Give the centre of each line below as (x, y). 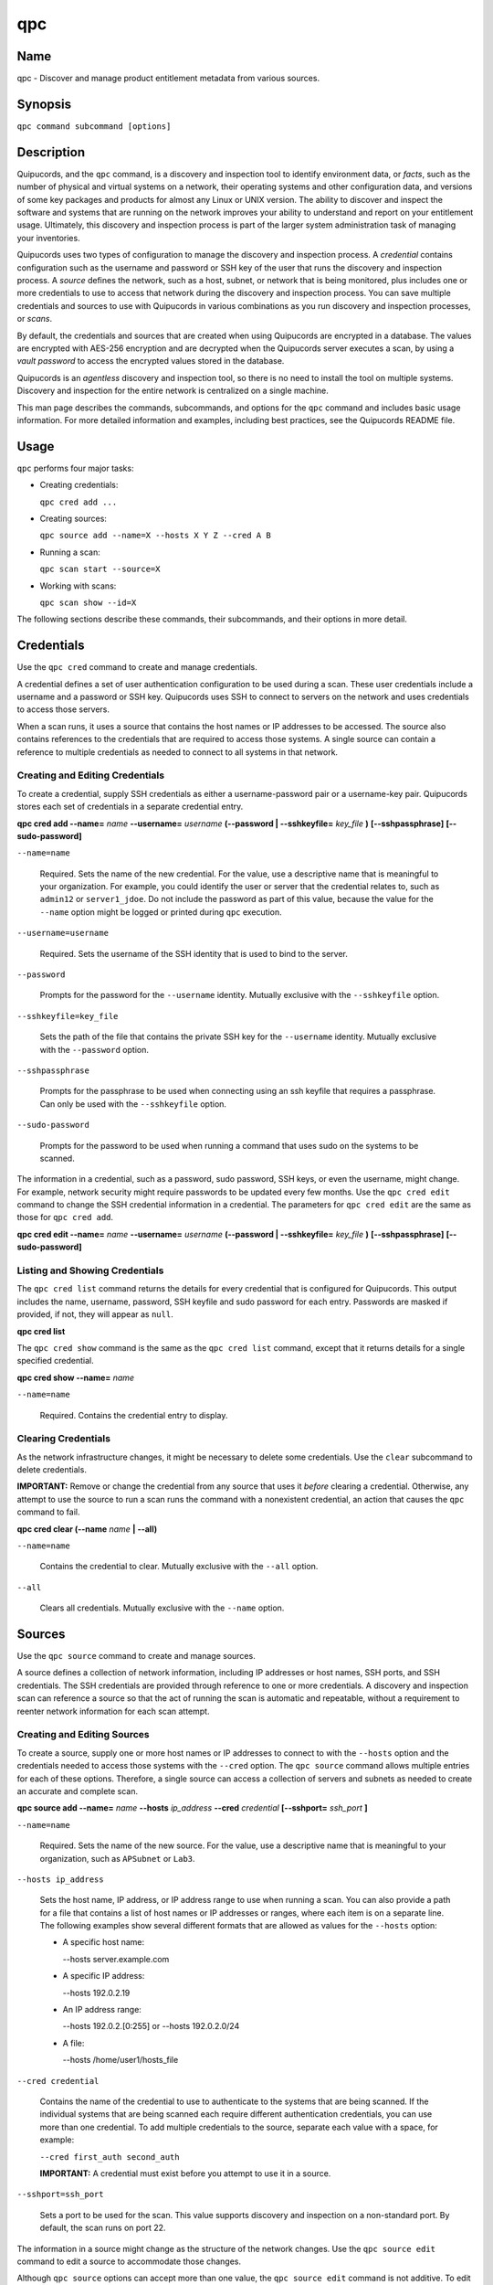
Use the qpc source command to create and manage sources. (136, 1656)
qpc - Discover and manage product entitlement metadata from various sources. (168, 79)
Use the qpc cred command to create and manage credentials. (137, 667)
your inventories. (49, 238)
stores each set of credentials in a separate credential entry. (130, 807)
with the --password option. (94, 1049)
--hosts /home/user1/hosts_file (121, 2060)
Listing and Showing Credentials (90, 1270)
